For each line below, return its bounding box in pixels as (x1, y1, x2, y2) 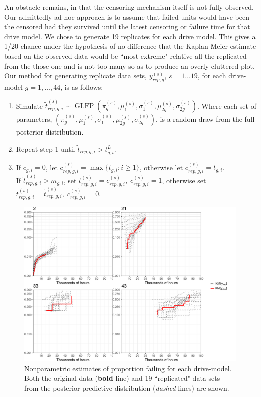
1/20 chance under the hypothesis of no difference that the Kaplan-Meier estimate (4, 41, 256, 51)
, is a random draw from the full (156, 114, 255, 124)
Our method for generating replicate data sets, (4, 70, 147, 81)
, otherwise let (139, 162, 183, 172)
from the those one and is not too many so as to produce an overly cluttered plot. (4, 60, 255, 71)
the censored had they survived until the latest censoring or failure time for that (4, 21, 250, 32)
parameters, (16, 114, 52, 124)
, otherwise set (162, 175, 206, 185)
